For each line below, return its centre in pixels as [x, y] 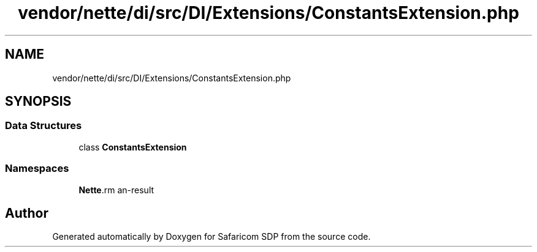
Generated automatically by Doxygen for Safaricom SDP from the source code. [211, 237]
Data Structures [44, 126]
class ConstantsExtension [133, 147]
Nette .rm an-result [116, 190]
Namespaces [37, 169]
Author [27, 213]
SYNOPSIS [38, 102]
